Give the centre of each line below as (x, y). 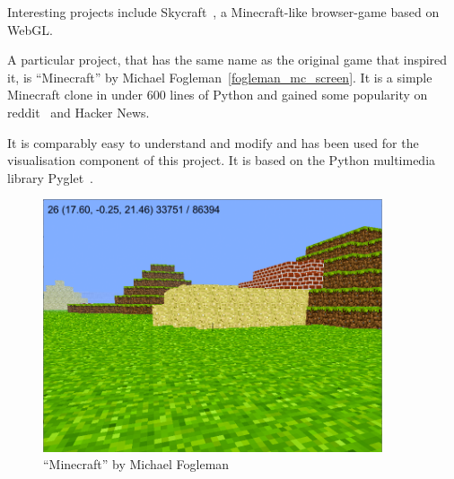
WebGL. (30, 29)
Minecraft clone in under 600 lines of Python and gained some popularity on (218, 95)
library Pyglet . (50, 177)
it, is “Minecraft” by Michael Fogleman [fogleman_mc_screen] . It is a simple (220, 77)
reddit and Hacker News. (79, 112)
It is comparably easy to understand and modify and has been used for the (213, 142)
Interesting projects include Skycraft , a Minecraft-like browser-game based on (223, 12)
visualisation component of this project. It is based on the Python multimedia (222, 160)
